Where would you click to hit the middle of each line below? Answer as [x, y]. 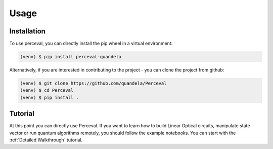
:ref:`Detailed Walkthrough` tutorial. [46, 140]
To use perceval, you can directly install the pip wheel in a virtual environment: [91, 44]
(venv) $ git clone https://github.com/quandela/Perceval [93, 83]
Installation [27, 31]
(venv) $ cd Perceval [47, 90]
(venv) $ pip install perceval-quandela [71, 57]
